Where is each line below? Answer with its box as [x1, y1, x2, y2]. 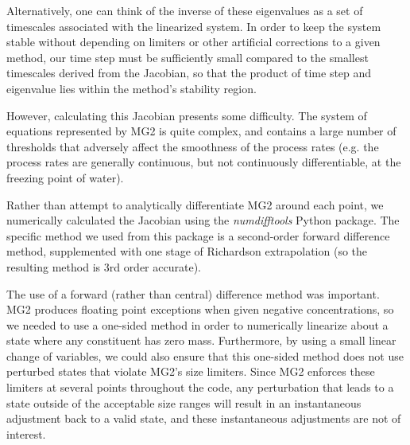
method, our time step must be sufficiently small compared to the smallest [6, 49, 369, 65]
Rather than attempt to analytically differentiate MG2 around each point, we [6, 196, 384, 213]
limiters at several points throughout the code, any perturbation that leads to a [6, 379, 394, 396]
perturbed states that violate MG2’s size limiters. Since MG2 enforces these [6, 363, 375, 380]
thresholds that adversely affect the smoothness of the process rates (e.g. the [6, 138, 379, 154]
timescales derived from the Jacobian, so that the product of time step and [6, 64, 372, 81]
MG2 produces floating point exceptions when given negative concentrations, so [6, 301, 394, 318]
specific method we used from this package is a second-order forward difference [6, 227, 390, 244]
